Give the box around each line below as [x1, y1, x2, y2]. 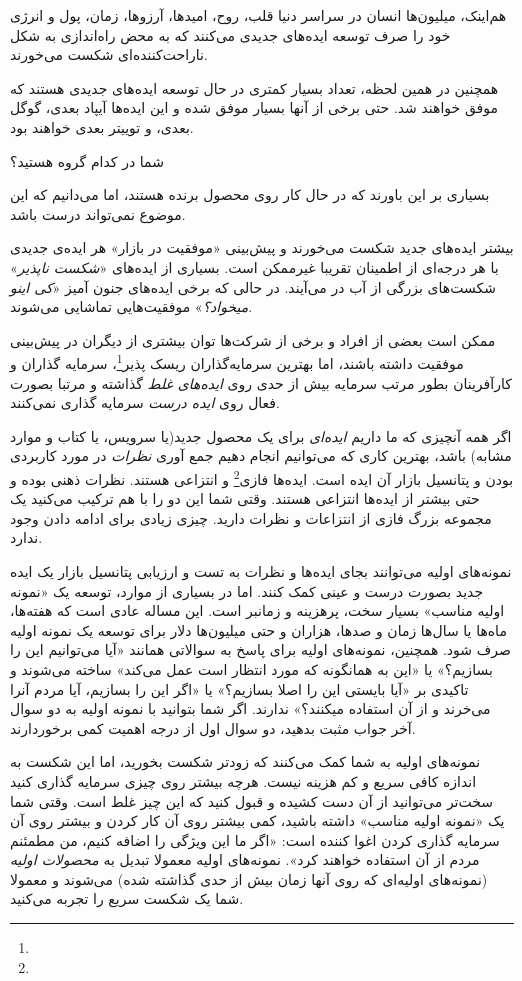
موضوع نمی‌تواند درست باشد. [10, 203, 186, 224]
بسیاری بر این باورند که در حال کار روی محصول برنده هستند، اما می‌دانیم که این [10, 184, 490, 205]
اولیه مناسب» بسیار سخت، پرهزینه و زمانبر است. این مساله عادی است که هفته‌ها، [10, 600, 505, 621]
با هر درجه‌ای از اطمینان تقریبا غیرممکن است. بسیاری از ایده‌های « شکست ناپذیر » [10, 256, 499, 277]
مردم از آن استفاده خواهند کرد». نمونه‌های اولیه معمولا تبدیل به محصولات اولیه [10, 849, 480, 870]
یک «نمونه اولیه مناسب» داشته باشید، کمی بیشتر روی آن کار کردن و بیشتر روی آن [10, 810, 505, 831]
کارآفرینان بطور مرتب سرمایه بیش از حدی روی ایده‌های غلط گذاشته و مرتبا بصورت [10, 372, 512, 393]
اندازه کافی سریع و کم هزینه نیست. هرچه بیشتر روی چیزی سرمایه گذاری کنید [10, 770, 477, 791]
